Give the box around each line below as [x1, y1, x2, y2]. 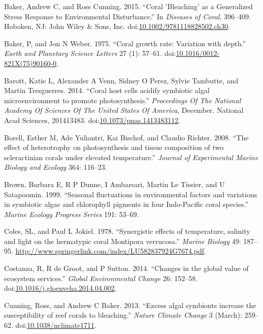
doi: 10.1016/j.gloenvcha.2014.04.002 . [4, 283, 117, 293]
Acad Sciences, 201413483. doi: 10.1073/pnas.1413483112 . [4, 114, 181, 125]
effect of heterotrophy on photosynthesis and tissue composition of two [4, 142, 224, 153]
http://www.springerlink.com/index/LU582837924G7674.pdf [15, 246, 205, 256]
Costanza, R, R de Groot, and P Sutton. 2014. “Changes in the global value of [4, 263, 249, 274]
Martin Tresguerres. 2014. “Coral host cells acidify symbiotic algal [4, 85, 210, 96]
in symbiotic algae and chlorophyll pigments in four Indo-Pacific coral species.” [4, 199, 249, 209]
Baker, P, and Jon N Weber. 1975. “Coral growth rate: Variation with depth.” [4, 38, 246, 48]
